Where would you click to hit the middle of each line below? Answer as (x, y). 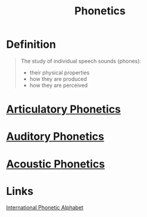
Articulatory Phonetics (63, 109)
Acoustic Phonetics (56, 164)
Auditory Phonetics (55, 137)
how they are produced (58, 79)
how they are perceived (59, 85)
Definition (31, 44)
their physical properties (60, 72)
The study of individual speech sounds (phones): (81, 61)
